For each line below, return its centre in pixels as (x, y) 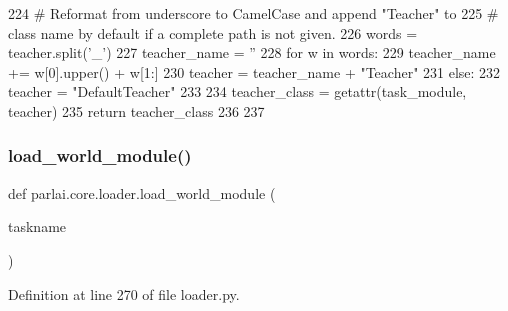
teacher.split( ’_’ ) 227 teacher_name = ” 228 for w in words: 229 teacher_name (252, 52)
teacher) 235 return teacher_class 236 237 (136, 110)
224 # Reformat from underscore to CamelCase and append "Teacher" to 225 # (253, 13)
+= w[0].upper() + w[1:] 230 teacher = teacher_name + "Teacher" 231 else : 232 (254, 71)
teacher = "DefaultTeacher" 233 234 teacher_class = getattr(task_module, (237, 91)
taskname (37, 226)
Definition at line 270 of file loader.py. (124, 293)
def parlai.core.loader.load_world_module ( (142, 192)
